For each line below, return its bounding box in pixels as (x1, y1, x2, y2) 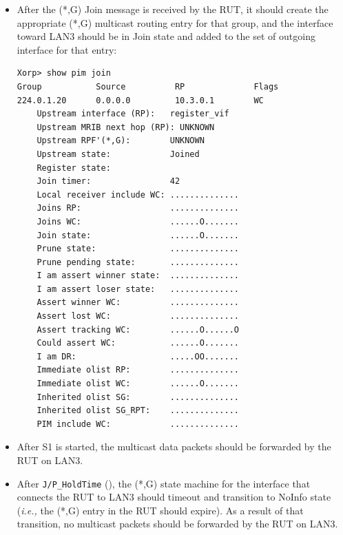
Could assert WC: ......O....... (37, 338, 239, 348)
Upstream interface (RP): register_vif (37, 109, 229, 119)
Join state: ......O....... (37, 230, 239, 240)
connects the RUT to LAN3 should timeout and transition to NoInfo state (17, 490, 331, 504)
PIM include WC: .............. (37, 419, 239, 429)
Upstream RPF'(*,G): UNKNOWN (37, 136, 205, 146)
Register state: (37, 162, 111, 173)
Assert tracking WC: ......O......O (37, 324, 239, 335)
